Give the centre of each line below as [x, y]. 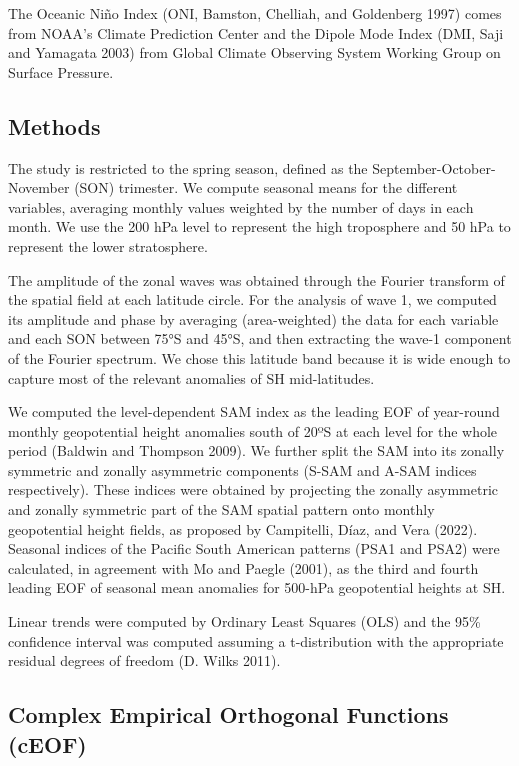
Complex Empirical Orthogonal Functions [228, 714]
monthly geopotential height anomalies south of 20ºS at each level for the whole [253, 430]
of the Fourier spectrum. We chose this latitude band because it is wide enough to [259, 357]
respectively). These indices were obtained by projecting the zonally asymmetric [253, 489]
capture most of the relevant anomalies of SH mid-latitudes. [191, 377]
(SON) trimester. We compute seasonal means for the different [266, 187]
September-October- [434, 167]
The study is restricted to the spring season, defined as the [188, 167]
